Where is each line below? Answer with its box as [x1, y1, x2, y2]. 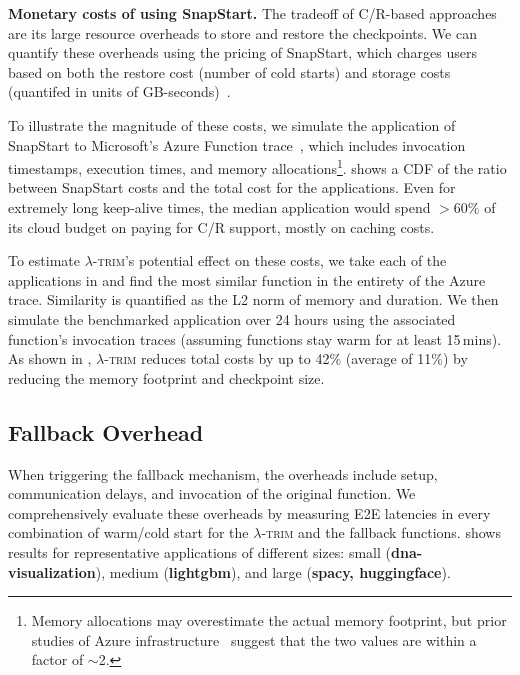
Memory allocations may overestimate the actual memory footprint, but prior [31, 610, 507, 631]
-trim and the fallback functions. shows [261, 522, 501, 543]
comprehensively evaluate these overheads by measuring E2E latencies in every [8, 502, 491, 523]
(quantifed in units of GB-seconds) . [8, 81, 231, 102]
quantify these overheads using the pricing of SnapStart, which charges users [8, 42, 477, 63]
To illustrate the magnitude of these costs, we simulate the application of [8, 114, 456, 135]
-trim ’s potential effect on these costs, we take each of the [92, 250, 447, 271]
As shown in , [8, 348, 92, 369]
